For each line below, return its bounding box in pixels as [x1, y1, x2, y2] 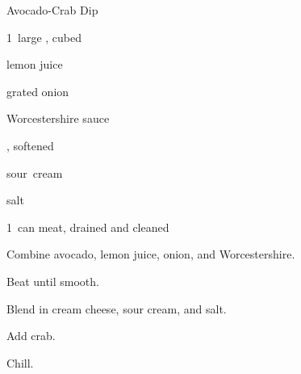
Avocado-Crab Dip [6, 2, 98, 18]
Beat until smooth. [6, 272, 99, 289]
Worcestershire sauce [6, 110, 110, 127]
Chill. [6, 354, 34, 371]
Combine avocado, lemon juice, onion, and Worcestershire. [6, 246, 295, 263]
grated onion [6, 82, 69, 99]
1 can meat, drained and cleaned [6, 218, 169, 235]
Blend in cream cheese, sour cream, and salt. [6, 300, 227, 317]
